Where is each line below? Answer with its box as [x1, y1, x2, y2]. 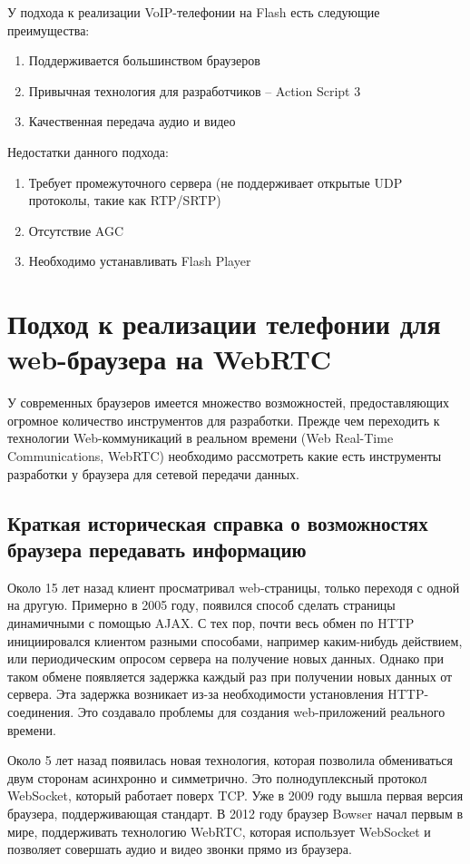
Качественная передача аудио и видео [28, 112, 236, 131]
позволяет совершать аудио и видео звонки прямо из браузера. [7, 839, 352, 859]
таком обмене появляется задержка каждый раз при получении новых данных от [7, 666, 453, 685]
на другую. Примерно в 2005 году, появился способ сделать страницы [7, 595, 396, 614]
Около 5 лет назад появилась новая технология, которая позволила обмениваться [7, 751, 453, 770]
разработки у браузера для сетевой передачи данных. [7, 464, 300, 483]
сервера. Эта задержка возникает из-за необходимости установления [7, 684, 384, 703]
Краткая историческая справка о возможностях [7, 508, 428, 536]
